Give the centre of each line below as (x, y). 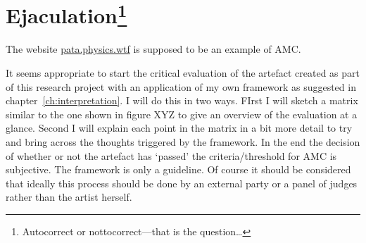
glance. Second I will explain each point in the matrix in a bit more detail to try (179, 128)
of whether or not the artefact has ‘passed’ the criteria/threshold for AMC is (171, 155)
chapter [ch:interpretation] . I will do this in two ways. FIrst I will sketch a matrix (182, 100)
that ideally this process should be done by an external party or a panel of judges (182, 183)
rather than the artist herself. (69, 197)
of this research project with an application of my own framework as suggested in (181, 86)
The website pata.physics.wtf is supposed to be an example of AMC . (153, 49)
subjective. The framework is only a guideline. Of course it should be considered (178, 169)
